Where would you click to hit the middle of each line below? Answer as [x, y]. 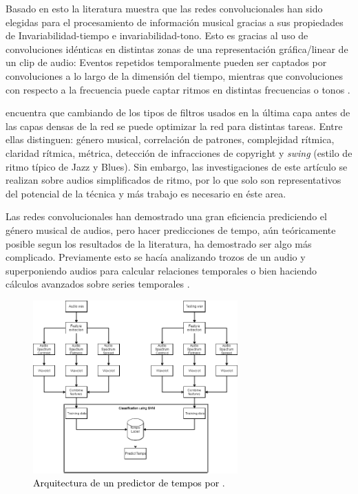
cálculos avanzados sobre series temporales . [98, 284]
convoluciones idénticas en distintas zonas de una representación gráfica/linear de [177, 49]
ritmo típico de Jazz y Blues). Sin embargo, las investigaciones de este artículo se [177, 166]
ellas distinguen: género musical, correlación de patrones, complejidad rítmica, [170, 139]
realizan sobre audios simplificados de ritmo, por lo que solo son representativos [173, 180]
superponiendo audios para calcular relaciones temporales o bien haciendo [161, 270]
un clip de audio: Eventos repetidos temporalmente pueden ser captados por [166, 62]
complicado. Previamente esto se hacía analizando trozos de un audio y [156, 257]
